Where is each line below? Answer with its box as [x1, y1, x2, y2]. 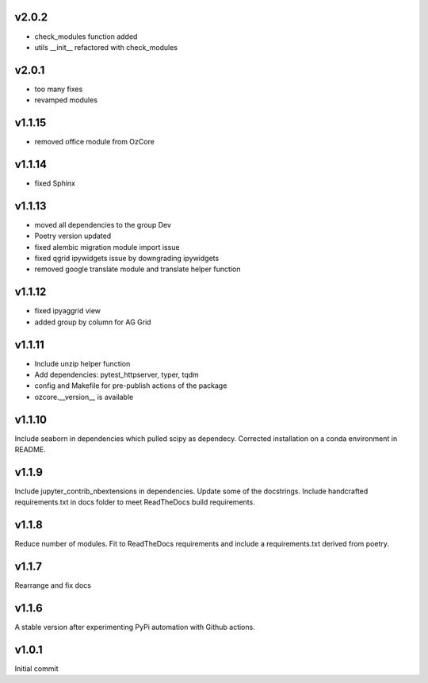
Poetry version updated [34, 231, 112, 241]
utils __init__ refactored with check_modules [34, 42, 178, 52]
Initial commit [14, 664, 59, 673]
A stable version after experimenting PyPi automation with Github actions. [14, 623, 255, 632]
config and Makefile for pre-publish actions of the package [34, 381, 227, 390]
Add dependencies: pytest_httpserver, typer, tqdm [34, 370, 200, 380]
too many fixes [34, 84, 83, 94]
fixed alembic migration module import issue [34, 242, 180, 251]
